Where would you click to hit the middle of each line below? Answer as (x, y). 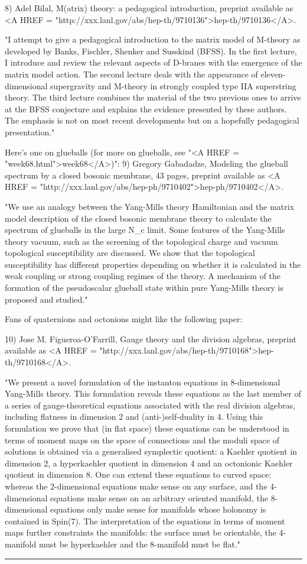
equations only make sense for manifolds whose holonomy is (158, 509)
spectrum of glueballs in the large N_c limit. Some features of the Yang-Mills (145, 230)
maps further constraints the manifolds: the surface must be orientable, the (141, 532)
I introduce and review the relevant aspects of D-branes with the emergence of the (153, 62)
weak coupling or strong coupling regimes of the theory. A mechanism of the (143, 276)
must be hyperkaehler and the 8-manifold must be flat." (140, 544)
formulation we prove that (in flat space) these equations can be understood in (147, 428)
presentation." (30, 132)
